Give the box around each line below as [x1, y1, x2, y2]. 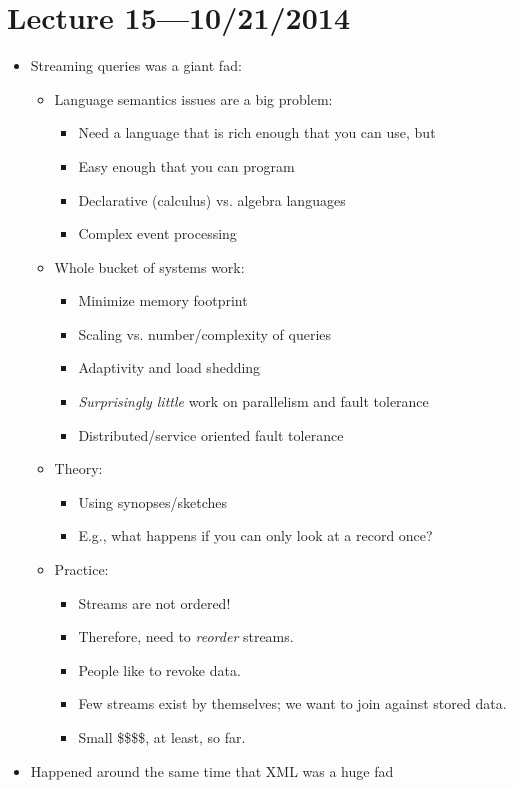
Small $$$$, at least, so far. [78, 727, 246, 747]
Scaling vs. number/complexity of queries [78, 323, 332, 344]
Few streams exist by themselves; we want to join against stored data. [78, 693, 507, 714]
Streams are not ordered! [78, 592, 231, 613]
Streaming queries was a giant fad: [30, 55, 242, 76]
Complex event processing [78, 223, 237, 244]
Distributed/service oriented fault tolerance [78, 424, 344, 445]
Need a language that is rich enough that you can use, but [78, 122, 436, 143]
